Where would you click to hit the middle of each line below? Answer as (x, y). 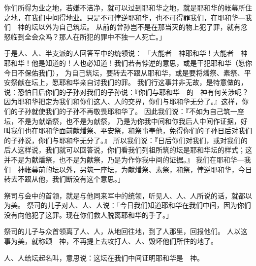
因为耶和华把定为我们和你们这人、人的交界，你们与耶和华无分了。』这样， (123, 101)
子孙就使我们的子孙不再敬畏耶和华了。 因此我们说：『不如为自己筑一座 (131, 111)
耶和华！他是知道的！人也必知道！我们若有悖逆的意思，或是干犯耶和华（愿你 (128, 62)
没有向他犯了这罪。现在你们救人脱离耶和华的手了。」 (88, 214)
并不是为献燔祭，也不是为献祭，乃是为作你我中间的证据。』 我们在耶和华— (124, 159)
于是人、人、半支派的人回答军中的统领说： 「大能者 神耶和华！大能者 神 (126, 53)
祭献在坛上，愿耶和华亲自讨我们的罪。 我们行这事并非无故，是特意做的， (129, 82)
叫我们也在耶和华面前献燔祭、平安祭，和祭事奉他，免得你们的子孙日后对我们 (128, 131)
